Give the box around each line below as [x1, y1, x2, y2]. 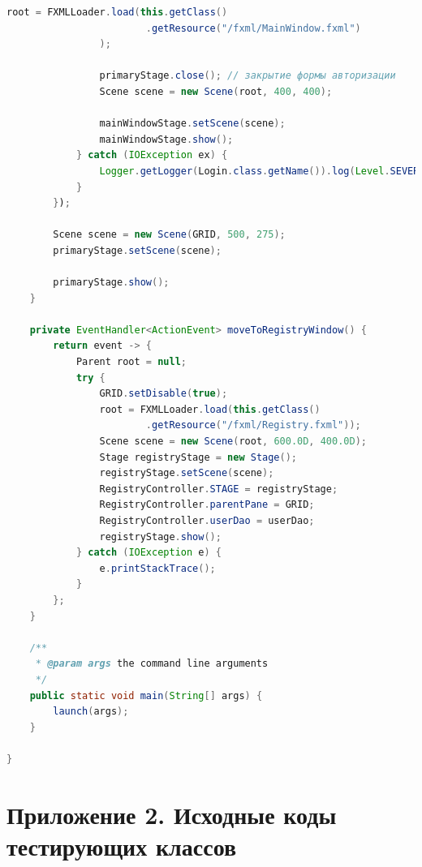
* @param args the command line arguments [35, 658, 269, 670]
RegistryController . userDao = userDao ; [99, 515, 315, 526]
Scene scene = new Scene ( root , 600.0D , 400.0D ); [99, 436, 367, 448]
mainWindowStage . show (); [99, 133, 234, 145]
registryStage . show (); [99, 530, 222, 543]
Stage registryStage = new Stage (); [99, 451, 297, 463]
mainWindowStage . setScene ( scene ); [99, 118, 286, 130]
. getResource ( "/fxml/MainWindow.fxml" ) [145, 22, 361, 34]
